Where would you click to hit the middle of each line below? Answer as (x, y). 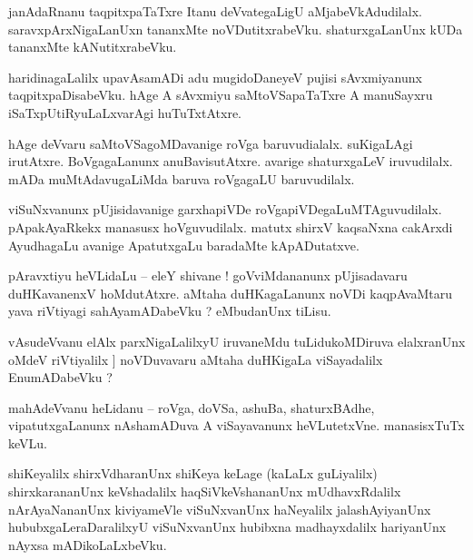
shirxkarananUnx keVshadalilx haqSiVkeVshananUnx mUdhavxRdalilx (205, 491)
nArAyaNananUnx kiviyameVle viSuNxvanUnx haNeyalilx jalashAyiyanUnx (220, 509)
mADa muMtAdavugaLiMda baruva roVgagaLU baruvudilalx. (182, 178)
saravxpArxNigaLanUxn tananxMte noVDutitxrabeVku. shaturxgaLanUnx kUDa (236, 29)
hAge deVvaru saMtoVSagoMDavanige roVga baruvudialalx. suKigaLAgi (211, 143)
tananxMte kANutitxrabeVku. (93, 47)
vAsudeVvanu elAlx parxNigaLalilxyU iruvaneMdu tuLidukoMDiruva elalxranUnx (237, 341)
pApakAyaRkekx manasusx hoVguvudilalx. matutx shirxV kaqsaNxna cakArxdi (231, 226)
